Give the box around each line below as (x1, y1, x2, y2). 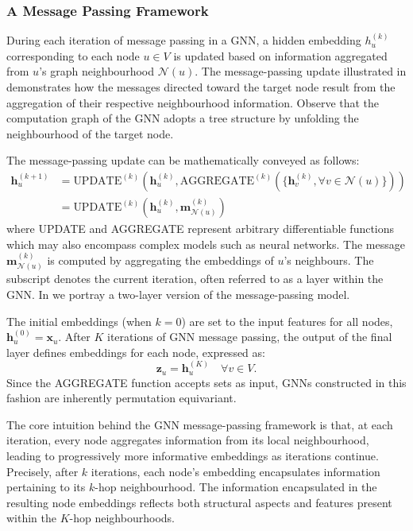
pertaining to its (6, 479, 86, 495)
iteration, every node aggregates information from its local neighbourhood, (6, 432, 369, 448)
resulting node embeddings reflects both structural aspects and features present (6, 494, 392, 510)
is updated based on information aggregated (173, 47, 388, 64)
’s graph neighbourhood (39, 63, 154, 79)
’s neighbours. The (284, 252, 374, 269)
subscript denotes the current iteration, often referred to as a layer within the (6, 270, 384, 287)
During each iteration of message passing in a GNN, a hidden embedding (6, 32, 361, 48)
